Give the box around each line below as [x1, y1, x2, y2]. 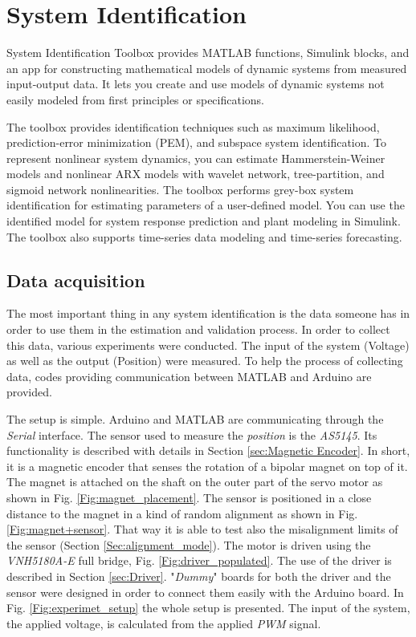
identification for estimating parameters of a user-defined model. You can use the [6, 197, 405, 213]
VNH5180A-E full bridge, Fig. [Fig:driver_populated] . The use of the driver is [6, 552, 392, 569]
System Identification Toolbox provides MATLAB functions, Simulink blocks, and [6, 44, 410, 61]
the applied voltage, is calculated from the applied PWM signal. [6, 615, 321, 631]
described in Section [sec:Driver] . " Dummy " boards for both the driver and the [6, 567, 391, 584]
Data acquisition [6, 267, 145, 292]
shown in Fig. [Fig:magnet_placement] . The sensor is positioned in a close [6, 489, 372, 505]
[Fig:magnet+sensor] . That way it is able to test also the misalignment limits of [6, 521, 398, 538]
